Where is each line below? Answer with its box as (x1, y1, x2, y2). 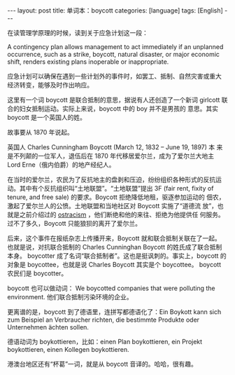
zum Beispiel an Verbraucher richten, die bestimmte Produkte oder (7, 315, 200, 324)
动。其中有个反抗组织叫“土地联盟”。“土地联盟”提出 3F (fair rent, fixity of (7, 184, 214, 192)
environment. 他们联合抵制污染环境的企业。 (7, 293, 133, 301)
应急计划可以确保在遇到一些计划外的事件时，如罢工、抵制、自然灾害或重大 (7, 72, 222, 80)
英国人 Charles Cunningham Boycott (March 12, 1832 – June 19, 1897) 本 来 (7, 143, 223, 151)
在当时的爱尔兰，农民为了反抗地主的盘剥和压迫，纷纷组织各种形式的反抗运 (7, 175, 222, 184)
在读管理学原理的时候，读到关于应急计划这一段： (7, 29, 148, 36)
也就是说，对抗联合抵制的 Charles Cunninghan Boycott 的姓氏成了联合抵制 (7, 243, 222, 251)
